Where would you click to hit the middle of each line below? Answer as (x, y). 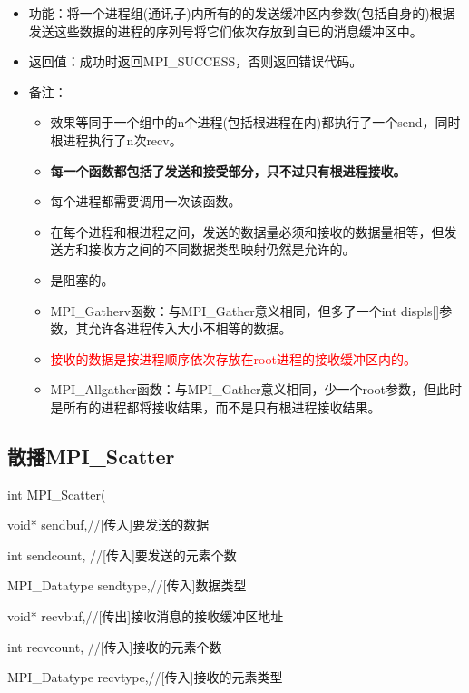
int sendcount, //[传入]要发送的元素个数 (122, 554)
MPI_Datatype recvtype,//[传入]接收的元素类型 (145, 677)
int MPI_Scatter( (57, 494)
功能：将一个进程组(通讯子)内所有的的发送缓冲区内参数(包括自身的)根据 (242, 13)
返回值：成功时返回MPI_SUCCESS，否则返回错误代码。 (195, 61)
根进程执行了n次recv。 (116, 139)
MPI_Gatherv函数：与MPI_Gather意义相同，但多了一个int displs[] (245, 310)
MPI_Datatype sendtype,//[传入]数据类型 (127, 585)
